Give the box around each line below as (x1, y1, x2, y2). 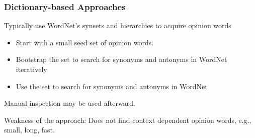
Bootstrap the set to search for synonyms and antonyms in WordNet (16, 54, 227, 64)
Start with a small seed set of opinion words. (16, 37, 154, 47)
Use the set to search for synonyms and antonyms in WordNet (16, 81, 208, 91)
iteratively (16, 64, 47, 74)
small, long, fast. (4, 124, 55, 135)
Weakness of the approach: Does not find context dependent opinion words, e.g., (4, 114, 251, 125)
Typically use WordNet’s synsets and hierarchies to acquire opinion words (4, 20, 231, 31)
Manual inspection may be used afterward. (4, 98, 135, 108)
